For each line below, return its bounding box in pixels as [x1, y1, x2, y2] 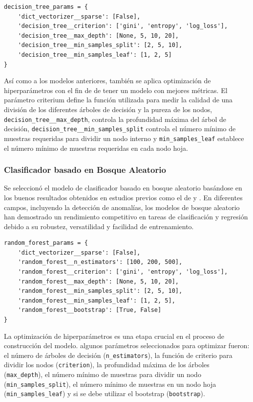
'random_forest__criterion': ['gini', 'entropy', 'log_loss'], [18, 268, 228, 276]
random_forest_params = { [4, 239, 88, 247]
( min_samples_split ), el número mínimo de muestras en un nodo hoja [4, 378, 216, 389]
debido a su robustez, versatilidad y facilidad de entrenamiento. [4, 221, 194, 231]
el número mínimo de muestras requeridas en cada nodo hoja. [4, 142, 188, 153]
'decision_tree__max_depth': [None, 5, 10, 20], [18, 32, 179, 39]
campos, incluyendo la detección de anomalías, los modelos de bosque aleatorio [4, 202, 240, 212]
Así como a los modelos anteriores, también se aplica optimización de [4, 75, 211, 86]
